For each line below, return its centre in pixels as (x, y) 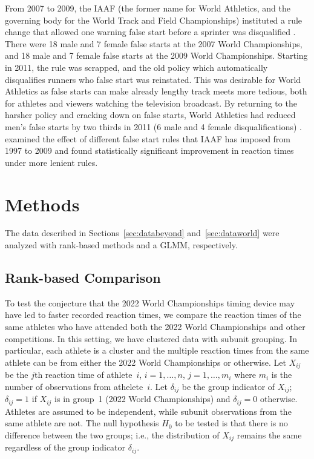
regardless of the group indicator (65, 447)
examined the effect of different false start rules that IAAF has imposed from (148, 138)
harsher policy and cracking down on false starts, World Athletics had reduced (150, 115)
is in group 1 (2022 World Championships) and (142, 399)
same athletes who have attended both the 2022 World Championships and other (155, 327)
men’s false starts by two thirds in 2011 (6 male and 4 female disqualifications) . (153, 126)
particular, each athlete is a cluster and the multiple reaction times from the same (157, 350)
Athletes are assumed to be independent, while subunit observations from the (148, 411)
